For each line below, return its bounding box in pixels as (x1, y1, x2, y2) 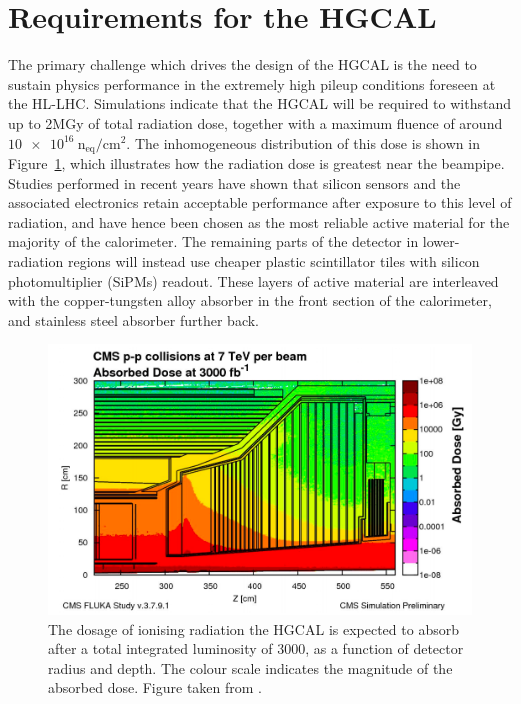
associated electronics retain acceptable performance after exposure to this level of (8, 192, 512, 213)
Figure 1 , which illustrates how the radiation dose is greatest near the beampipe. (8, 152, 505, 173)
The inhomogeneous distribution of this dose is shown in (134, 132, 480, 153)
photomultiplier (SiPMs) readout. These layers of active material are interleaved (8, 270, 499, 291)
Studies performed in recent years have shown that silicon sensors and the (8, 172, 461, 193)
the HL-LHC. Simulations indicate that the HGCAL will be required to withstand (8, 93, 511, 114)
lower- (422, 231, 460, 252)
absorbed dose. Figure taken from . (48, 677, 262, 698)
